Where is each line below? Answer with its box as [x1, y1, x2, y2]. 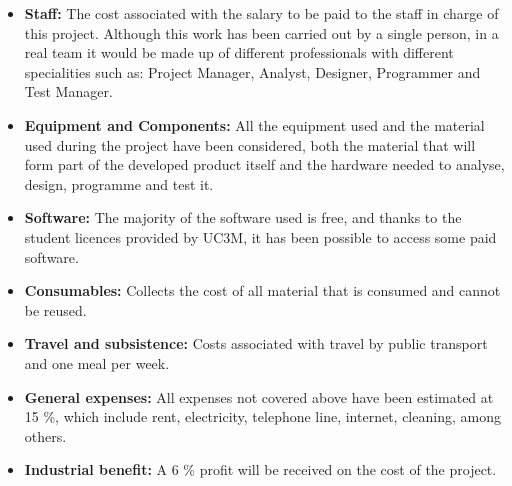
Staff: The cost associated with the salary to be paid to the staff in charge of [24, 3, 499, 23]
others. [24, 425, 67, 446]
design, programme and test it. [24, 173, 214, 194]
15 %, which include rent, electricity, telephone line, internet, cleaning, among [24, 406, 501, 427]
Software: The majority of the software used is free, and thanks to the [24, 207, 462, 228]
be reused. [24, 299, 87, 320]
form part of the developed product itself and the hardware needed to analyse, [24, 154, 505, 175]
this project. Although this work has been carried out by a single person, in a [24, 22, 499, 43]
